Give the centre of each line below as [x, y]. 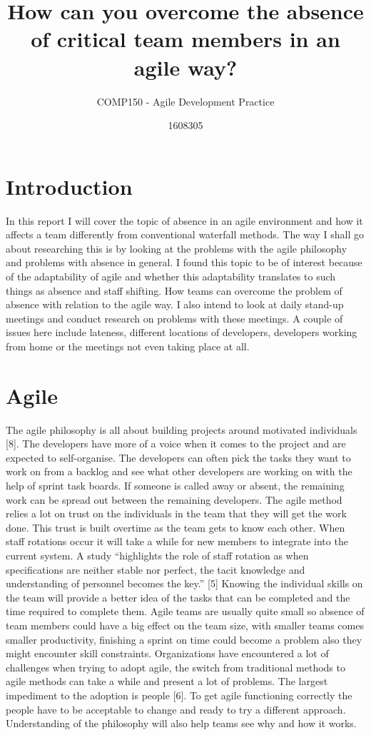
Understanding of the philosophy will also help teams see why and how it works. [181, 723]
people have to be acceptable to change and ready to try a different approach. [176, 709]
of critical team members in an [185, 39]
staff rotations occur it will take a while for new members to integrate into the [177, 541]
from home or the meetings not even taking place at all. [128, 346]
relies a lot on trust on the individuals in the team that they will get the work [176, 513]
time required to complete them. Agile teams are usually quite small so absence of [185, 611]
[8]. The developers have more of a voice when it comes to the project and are [176, 443]
